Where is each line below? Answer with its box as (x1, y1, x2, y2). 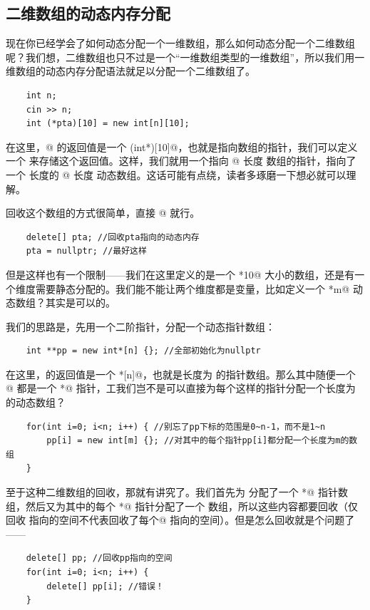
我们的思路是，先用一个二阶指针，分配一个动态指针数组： (6, 319, 275, 334)
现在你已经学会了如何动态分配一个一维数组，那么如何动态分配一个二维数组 (6, 36, 355, 51)
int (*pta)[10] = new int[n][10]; (26, 118, 190, 129)
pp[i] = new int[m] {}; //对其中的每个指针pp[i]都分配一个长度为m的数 (46, 435, 358, 446)
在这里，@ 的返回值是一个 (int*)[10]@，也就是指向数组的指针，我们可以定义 (6, 139, 358, 154)
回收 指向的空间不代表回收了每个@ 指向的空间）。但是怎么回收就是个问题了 (6, 512, 355, 527)
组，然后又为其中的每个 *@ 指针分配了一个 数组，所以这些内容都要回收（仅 (6, 498, 358, 513)
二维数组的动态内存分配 (6, 2, 170, 24)
